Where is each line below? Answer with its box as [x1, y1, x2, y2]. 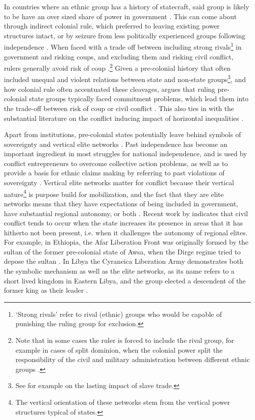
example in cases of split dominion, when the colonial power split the [15, 344, 223, 355]
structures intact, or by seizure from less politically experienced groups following [4, 30, 246, 40]
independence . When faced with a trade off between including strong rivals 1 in [4, 40, 242, 52]
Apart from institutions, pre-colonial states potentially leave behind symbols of [4, 129, 241, 140]
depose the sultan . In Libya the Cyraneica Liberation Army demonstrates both [4, 256, 244, 266]
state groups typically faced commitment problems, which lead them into [29, 93, 249, 104]
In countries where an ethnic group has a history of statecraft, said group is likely [4, 1, 250, 11]
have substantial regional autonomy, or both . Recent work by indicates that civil [4, 208, 248, 218]
